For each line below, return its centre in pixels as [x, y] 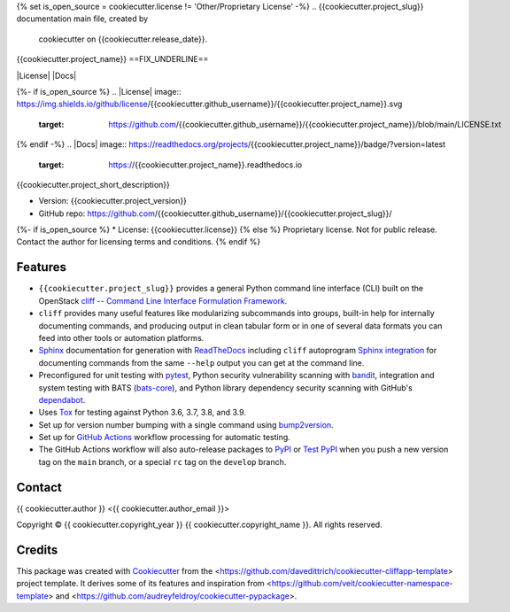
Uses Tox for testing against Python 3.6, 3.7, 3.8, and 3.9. [143, 413]
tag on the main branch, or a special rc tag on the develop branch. [162, 461]
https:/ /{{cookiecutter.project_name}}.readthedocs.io [205, 165]
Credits [37, 550]
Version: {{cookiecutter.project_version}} [113, 201]
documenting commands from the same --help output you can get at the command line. [201, 362]
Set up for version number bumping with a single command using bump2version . [186, 424]
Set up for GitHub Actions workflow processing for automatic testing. [165, 438]
